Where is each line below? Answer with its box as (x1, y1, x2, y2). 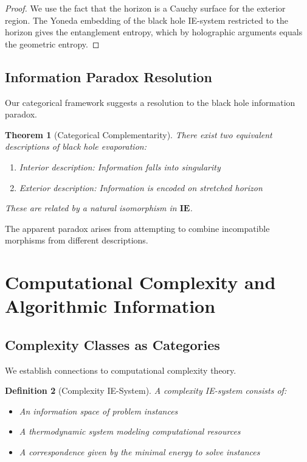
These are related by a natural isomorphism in (5, 201, 177, 214)
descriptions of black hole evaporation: (5, 140, 147, 153)
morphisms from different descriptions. (5, 234, 148, 247)
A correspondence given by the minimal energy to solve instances (19, 446, 260, 458)
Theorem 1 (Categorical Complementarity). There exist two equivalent (5, 128, 272, 141)
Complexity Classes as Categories (5, 335, 220, 354)
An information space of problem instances (19, 404, 178, 417)
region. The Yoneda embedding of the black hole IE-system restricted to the (5, 13, 289, 26)
